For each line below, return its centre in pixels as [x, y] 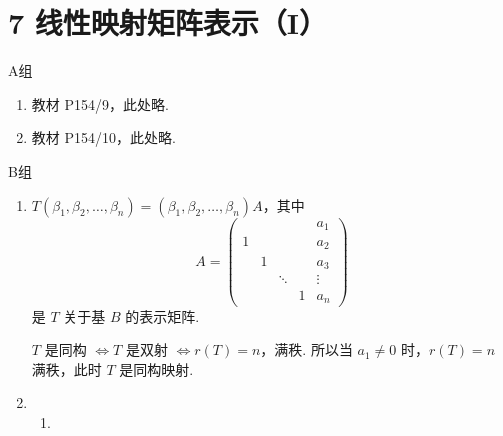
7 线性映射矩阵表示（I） [168, 22]
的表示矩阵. [162, 315]
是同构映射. [156, 368]
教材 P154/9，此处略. [100, 103]
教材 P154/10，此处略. [103, 137]
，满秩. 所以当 [306, 349]
